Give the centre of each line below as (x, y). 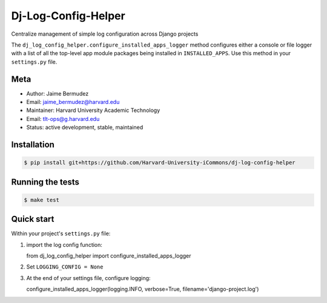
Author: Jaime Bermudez (58, 93)
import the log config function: (64, 244)
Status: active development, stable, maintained (85, 128)
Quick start (33, 219)
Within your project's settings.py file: (61, 233)
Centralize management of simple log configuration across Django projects (105, 34)
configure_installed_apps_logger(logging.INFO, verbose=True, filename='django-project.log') (143, 289)
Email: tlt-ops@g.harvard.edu (63, 119)
